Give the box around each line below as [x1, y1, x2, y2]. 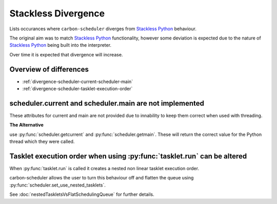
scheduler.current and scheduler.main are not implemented [9, 99, 205, 108]
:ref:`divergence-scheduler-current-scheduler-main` [22, 78, 133, 85]
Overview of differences [9, 65, 89, 74]
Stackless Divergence [9, 8, 105, 19]
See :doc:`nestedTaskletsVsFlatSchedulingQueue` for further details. [9, 191, 154, 197]
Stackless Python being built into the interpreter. [9, 42, 112, 48]
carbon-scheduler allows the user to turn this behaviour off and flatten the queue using [9, 175, 194, 181]
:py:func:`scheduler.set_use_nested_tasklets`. [9, 182, 106, 188]
